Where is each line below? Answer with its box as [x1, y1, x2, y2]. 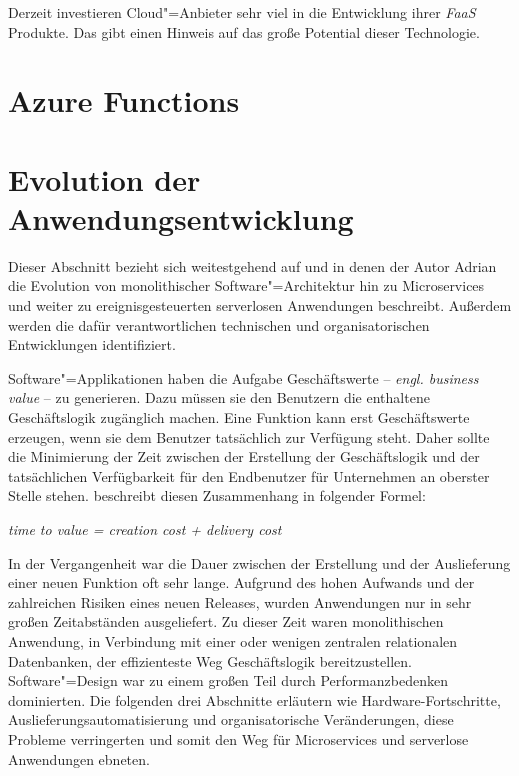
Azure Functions [8, 80, 240, 121]
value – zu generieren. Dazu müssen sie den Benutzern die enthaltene [8, 387, 430, 408]
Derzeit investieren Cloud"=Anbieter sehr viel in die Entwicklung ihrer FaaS [8, 2, 476, 22]
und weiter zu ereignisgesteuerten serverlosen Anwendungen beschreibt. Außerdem [8, 295, 512, 316]
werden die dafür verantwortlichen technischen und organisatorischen [8, 314, 430, 335]
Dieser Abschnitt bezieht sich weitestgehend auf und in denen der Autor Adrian [8, 255, 497, 276]
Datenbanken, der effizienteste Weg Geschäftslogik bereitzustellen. [8, 650, 412, 671]
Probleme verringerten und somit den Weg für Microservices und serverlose [8, 728, 469, 749]
